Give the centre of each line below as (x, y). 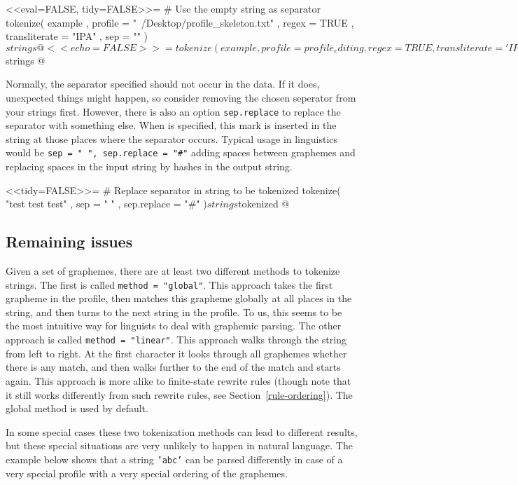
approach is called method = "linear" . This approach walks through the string (176, 340)
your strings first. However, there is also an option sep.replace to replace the (173, 111)
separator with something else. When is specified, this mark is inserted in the (171, 125)
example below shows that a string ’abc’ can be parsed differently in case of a (174, 459)
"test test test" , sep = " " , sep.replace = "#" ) (106, 204)
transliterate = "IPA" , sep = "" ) (77, 36)
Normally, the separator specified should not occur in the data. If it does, (163, 84)
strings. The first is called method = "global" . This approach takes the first (169, 284)
